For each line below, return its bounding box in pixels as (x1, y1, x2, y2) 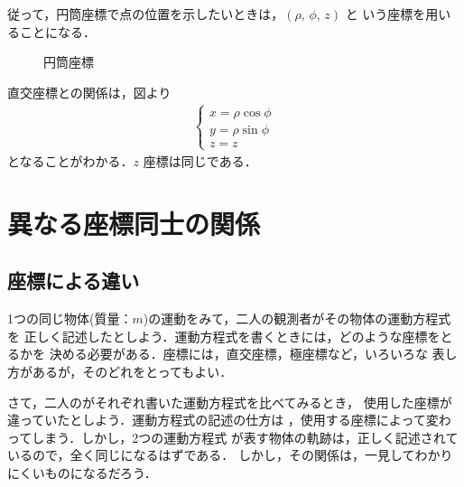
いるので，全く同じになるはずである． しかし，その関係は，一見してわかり (7, 445, 453, 464)
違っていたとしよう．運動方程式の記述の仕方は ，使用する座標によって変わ (7, 410, 451, 429)
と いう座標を (345, 5, 426, 23)
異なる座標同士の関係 (7, 204, 261, 241)
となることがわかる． (7, 152, 134, 170)
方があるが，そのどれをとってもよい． (7, 361, 233, 380)
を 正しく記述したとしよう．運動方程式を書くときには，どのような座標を (7, 326, 441, 345)
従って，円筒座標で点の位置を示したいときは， (7, 5, 284, 23)
